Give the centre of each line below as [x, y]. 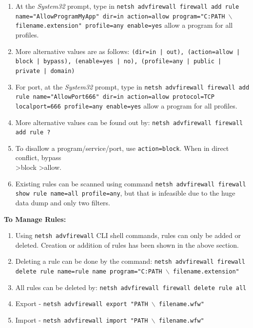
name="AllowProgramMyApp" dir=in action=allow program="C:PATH [120, 16]
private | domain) [45, 71]
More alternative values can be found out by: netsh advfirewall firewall [129, 122]
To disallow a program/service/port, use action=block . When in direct [122, 148]
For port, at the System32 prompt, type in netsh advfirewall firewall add [132, 86]
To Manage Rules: [35, 219]
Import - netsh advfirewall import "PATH [82, 320]
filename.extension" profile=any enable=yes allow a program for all [124, 25]
